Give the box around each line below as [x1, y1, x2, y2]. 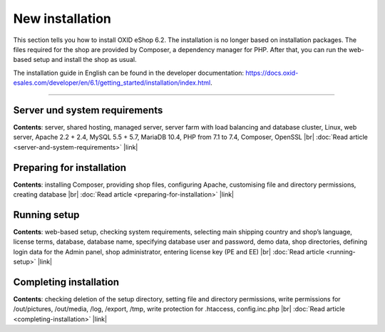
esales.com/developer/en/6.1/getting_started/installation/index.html [13, 78, 211, 87]
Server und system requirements [13, 104, 163, 116]
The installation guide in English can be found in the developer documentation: [13, 68, 245, 77]
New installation [13, 11, 112, 26]
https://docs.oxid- [245, 68, 299, 77]
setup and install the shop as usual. [33, 56, 137, 64]
